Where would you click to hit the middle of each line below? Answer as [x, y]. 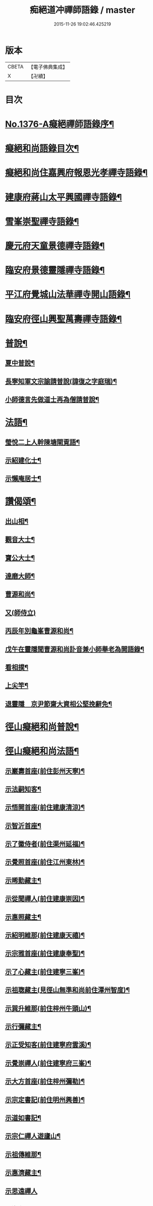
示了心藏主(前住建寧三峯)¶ [45, 972]
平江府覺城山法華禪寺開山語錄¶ [68, 294]
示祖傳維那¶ [23, 1154]
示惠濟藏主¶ [23, 1173]
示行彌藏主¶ [23, 1027]
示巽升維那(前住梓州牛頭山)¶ [48, 1008]
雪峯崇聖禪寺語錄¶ [42, 221]
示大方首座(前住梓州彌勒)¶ [45, 1081]
